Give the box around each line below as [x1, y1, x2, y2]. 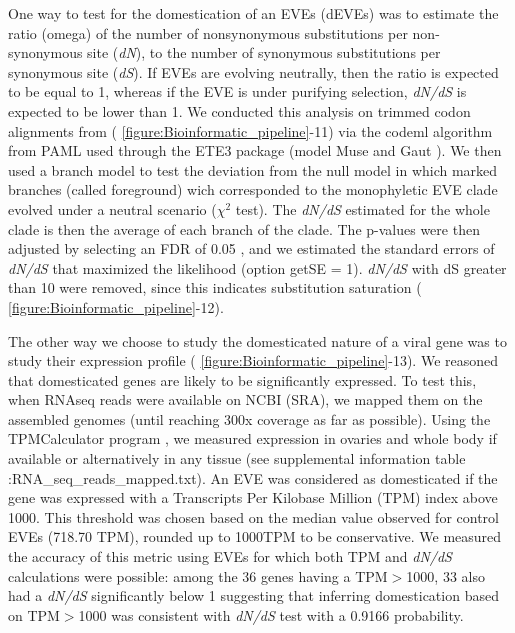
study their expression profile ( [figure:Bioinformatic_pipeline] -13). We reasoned [8, 350, 499, 371]
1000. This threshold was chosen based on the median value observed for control [8, 506, 499, 527]
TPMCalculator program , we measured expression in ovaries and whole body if [8, 428, 497, 449]
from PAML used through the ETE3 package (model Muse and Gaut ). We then [8, 140, 502, 161]
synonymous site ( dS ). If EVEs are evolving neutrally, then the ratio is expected [8, 61, 499, 82]
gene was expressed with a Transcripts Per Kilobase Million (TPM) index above [8, 487, 498, 508]
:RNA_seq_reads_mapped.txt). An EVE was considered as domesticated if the [8, 467, 498, 488]
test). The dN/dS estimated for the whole [235, 198, 490, 219]
